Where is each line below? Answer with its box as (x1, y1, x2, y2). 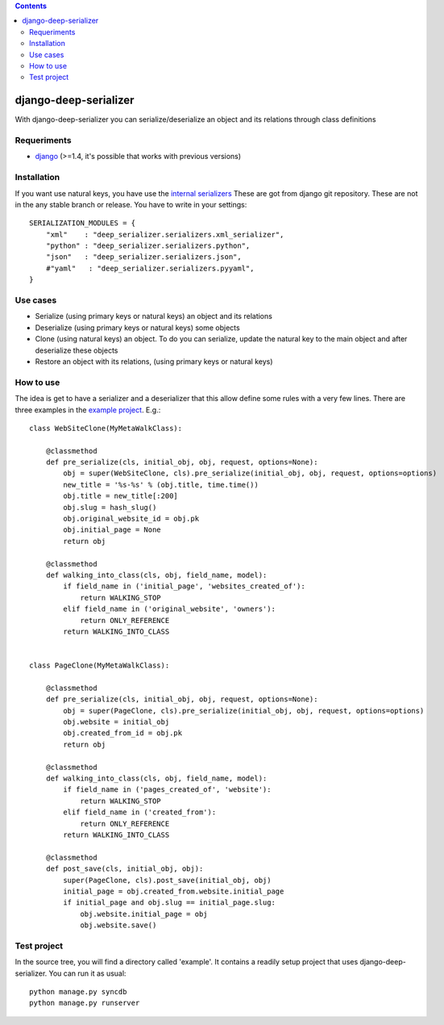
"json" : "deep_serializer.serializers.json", (45, 253, 242, 261)
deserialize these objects (35, 345, 118, 355)
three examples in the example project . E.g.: (15, 404, 161, 415)
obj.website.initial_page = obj (80, 909, 209, 918)
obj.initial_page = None (63, 525, 161, 534)
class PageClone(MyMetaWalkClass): (29, 661, 170, 670)
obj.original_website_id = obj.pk (63, 514, 200, 524)
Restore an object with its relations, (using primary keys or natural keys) (35, 356, 273, 366)
